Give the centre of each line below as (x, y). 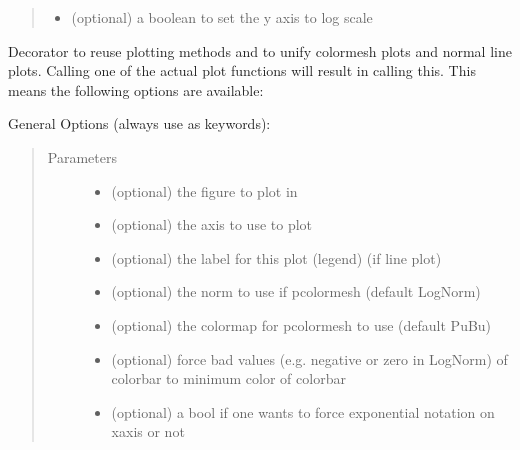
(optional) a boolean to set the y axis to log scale (222, 17)
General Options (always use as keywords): (139, 123)
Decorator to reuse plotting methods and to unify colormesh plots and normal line (260, 50)
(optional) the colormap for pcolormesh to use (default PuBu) (301, 324)
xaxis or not (148, 431)
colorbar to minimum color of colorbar (228, 378)
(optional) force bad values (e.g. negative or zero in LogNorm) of (309, 358)
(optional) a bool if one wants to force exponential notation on (303, 411)
